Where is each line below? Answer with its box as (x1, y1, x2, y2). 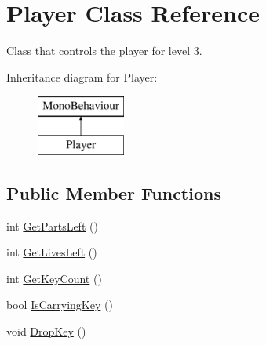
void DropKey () (6, 323, 86, 340)
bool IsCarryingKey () (6, 296, 113, 313)
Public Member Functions (6, 180, 221, 205)
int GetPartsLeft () (6, 217, 98, 234)
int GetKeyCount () (6, 270, 102, 286)
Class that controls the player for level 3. (6, 42, 202, 59)
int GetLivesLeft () (6, 244, 97, 260)
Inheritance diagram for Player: (6, 68, 158, 85)
